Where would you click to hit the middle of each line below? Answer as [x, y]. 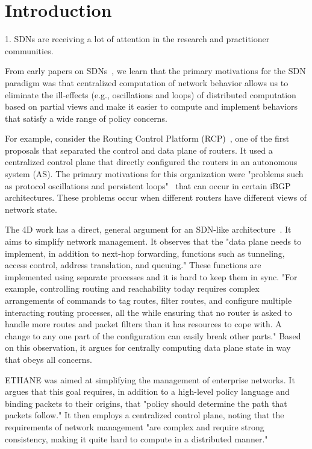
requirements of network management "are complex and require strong [135, 426]
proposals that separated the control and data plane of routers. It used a [139, 150]
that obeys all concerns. [48, 359]
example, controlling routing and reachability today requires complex [132, 288]
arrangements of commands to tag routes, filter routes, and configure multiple [148, 300]
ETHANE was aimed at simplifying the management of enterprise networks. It [150, 379]
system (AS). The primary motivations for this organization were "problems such [154, 174]
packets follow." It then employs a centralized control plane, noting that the [145, 415]
